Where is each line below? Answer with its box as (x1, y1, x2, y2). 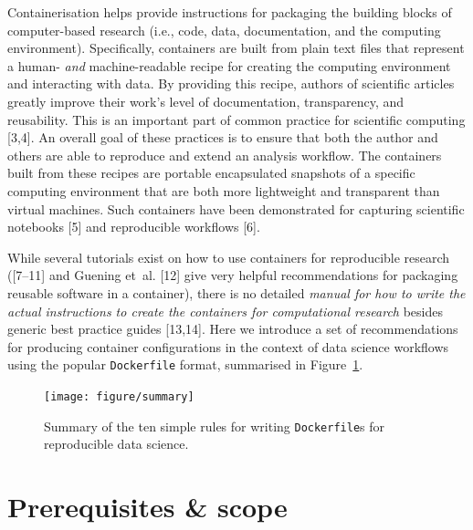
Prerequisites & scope (7, 488, 288, 525)
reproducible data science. (44, 434, 189, 453)
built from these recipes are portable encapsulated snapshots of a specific (7, 163, 415, 182)
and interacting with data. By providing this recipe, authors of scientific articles (7, 74, 455, 93)
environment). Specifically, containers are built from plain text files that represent (7, 38, 465, 57)
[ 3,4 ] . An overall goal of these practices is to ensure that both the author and (7, 128, 438, 147)
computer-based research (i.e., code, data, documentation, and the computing (7, 20, 441, 39)
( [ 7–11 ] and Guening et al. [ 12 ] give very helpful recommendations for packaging (7, 265, 458, 285)
